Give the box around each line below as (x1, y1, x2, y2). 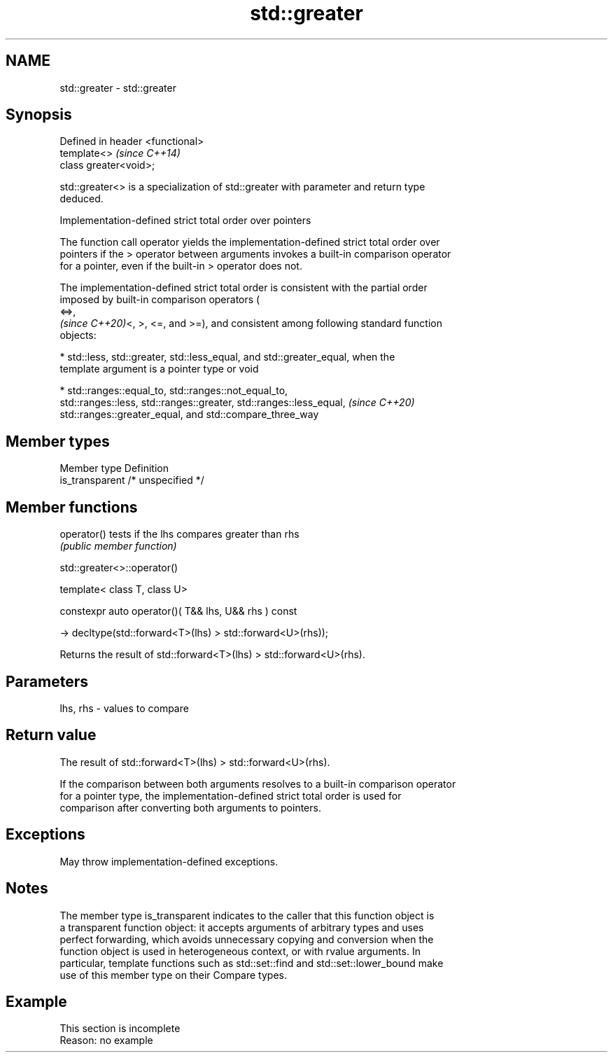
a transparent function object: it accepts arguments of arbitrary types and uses (59, 921, 424, 933)
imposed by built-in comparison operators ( (59, 293, 260, 306)
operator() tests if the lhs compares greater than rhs (59, 528, 300, 541)
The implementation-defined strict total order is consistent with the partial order (59, 281, 428, 294)
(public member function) (59, 540, 177, 552)
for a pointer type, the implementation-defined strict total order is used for (59, 789, 402, 802)
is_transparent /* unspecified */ (59, 474, 204, 487)
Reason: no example (59, 1034, 153, 1047)
